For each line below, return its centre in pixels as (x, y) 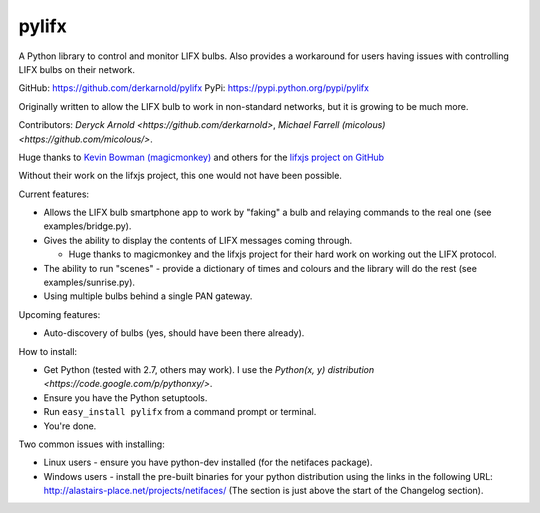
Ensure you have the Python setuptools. (125, 397)
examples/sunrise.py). (89, 282)
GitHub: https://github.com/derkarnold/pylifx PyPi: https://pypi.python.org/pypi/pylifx (194, 88)
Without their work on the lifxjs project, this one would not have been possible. (180, 176)
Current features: (54, 194)
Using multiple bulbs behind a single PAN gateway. (148, 296)
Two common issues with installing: (91, 444)
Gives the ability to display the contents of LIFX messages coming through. (198, 240)
